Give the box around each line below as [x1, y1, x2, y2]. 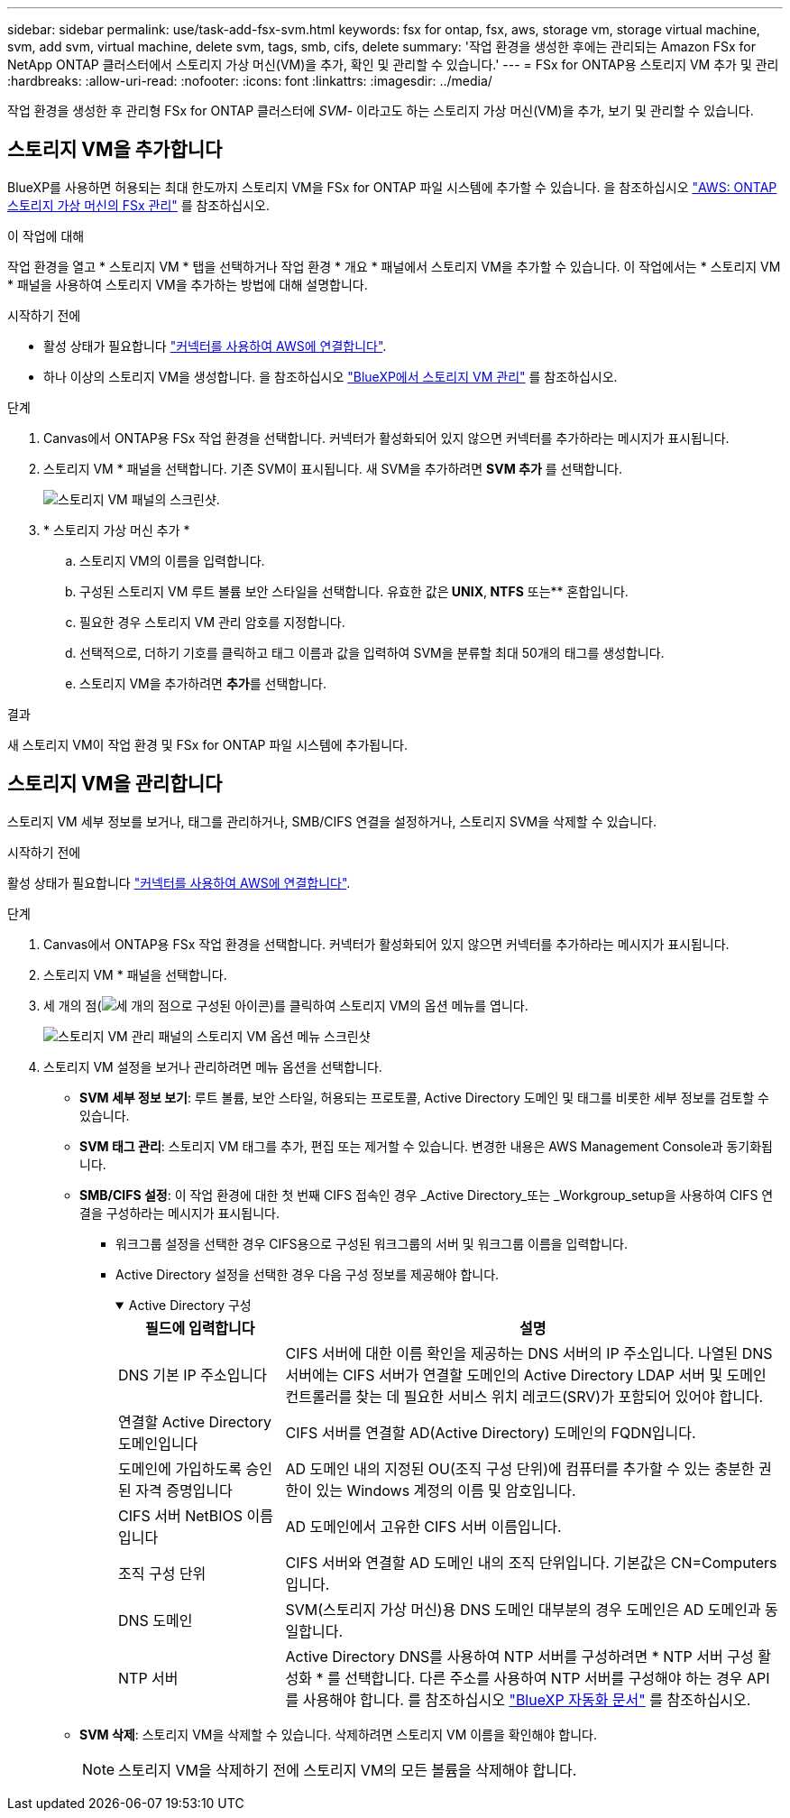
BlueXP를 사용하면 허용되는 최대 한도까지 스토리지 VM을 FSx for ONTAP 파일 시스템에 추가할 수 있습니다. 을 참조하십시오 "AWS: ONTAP [7, 179, 777, 195]
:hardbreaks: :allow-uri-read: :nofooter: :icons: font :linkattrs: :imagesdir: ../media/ [7, 73, 492, 88]
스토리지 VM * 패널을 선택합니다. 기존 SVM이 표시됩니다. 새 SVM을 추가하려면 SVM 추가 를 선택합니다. [43, 460, 622, 476]
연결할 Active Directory [118, 1412, 272, 1431]
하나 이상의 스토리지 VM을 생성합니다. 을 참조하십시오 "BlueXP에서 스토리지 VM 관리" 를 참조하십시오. [43, 368, 618, 384]
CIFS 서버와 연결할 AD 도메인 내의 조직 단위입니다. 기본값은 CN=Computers [285, 1553, 777, 1572]
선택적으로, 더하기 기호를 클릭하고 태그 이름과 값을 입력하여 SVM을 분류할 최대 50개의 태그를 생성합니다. [79, 644, 665, 660]
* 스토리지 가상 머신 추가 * [43, 521, 190, 538]
